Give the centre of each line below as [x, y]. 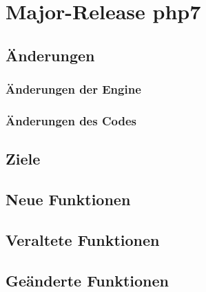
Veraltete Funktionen [83, 239]
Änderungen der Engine [73, 89]
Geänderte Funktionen [87, 280]
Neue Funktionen [68, 199]
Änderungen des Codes [71, 120]
